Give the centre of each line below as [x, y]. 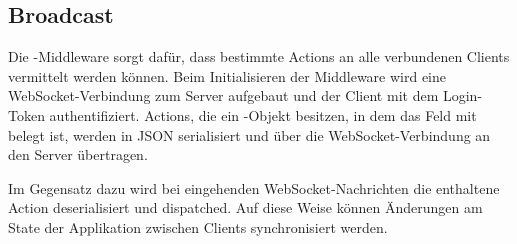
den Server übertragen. [78, 154]
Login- [462, 95]
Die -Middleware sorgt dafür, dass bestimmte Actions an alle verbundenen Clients [259, 56]
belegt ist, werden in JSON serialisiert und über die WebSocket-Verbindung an [249, 134]
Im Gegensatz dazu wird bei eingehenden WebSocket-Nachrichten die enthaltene [254, 187]
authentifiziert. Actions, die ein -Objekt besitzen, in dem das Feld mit [263, 114]
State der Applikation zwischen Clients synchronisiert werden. [198, 226]
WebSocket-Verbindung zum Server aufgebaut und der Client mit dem [223, 95]
